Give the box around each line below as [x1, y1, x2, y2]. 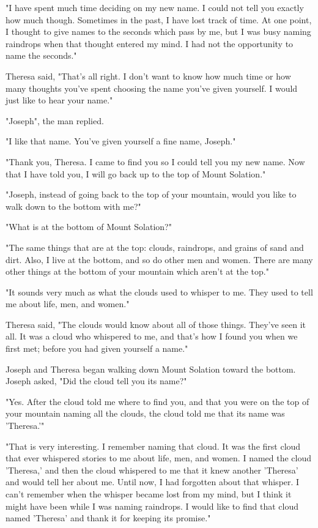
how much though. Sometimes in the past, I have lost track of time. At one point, [6, 13, 312, 26]
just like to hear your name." [6, 94, 113, 106]
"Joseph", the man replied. [6, 114, 104, 127]
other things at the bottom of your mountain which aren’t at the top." [6, 265, 269, 278]
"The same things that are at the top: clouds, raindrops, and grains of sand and [6, 240, 304, 253]
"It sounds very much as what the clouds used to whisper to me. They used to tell [6, 285, 313, 298]
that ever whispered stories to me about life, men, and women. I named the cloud [6, 452, 312, 464]
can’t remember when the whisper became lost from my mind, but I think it [6, 488, 292, 500]
